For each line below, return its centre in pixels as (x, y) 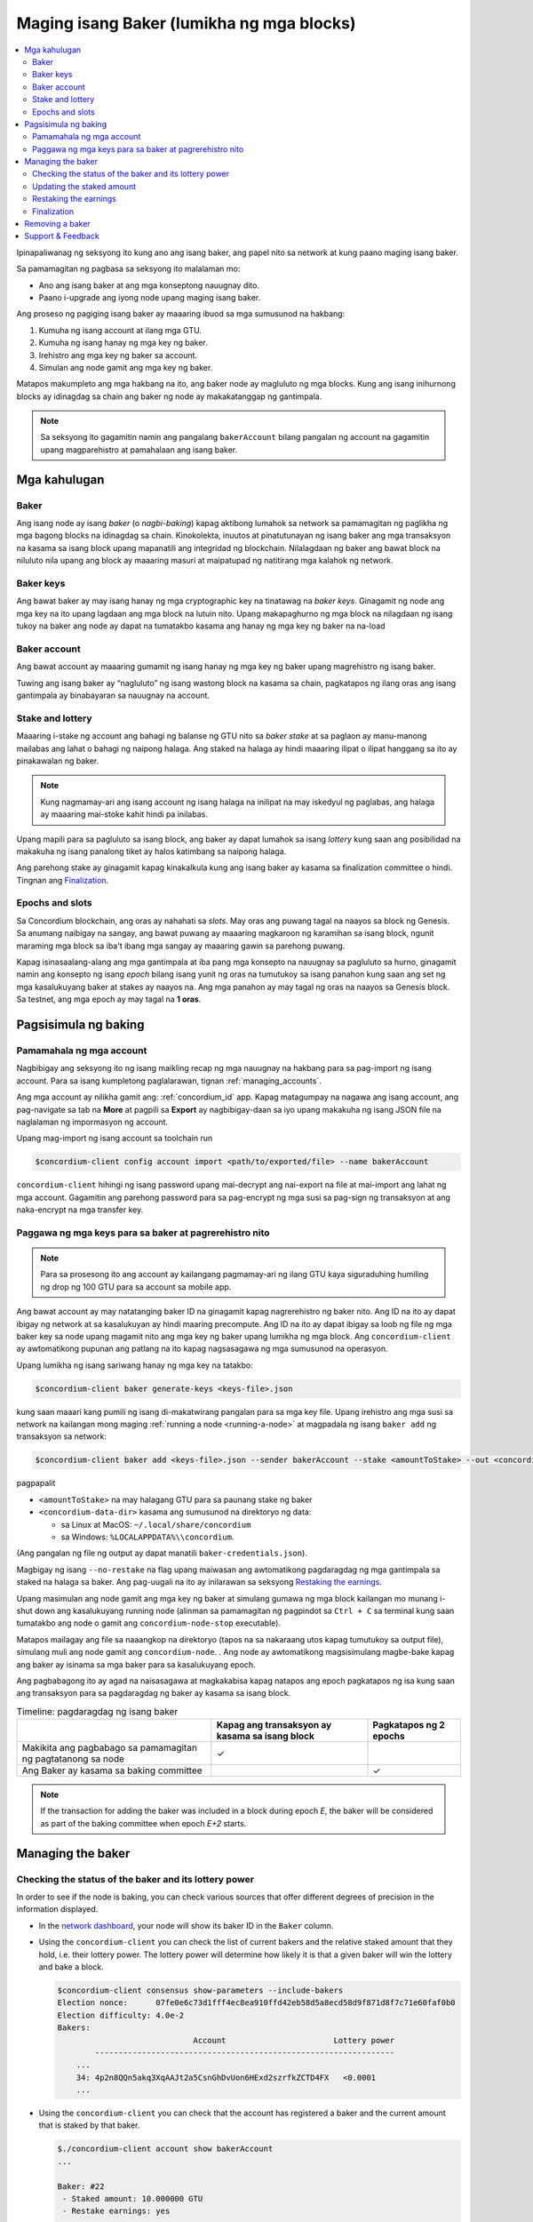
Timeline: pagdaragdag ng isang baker (97, 1711)
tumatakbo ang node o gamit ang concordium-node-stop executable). (149, 1623)
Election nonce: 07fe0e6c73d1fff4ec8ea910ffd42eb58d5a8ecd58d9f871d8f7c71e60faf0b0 (257, 2003)
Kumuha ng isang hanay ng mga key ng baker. (123, 343)
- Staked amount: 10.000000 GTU (133, 2198)
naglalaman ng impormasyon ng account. (92, 1122)
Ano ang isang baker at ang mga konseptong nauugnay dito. (149, 285)
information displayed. (57, 1909)
